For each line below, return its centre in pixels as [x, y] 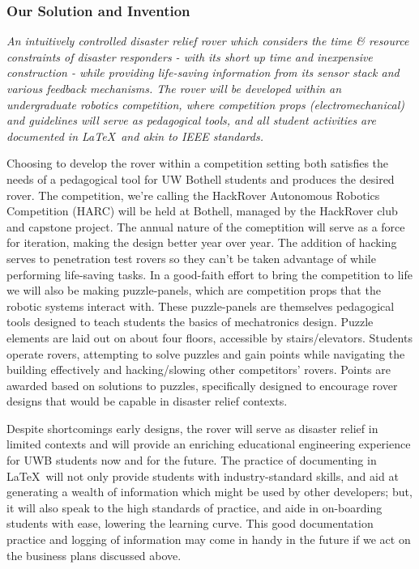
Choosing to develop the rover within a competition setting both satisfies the [198, 163]
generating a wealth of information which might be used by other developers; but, [209, 492]
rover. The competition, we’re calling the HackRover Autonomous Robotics [193, 195]
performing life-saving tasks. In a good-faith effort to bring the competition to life [209, 274]
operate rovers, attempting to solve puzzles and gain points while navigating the [206, 353]
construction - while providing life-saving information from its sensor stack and [203, 72]
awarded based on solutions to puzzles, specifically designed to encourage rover [202, 385]
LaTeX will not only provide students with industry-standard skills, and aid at [203, 476]
